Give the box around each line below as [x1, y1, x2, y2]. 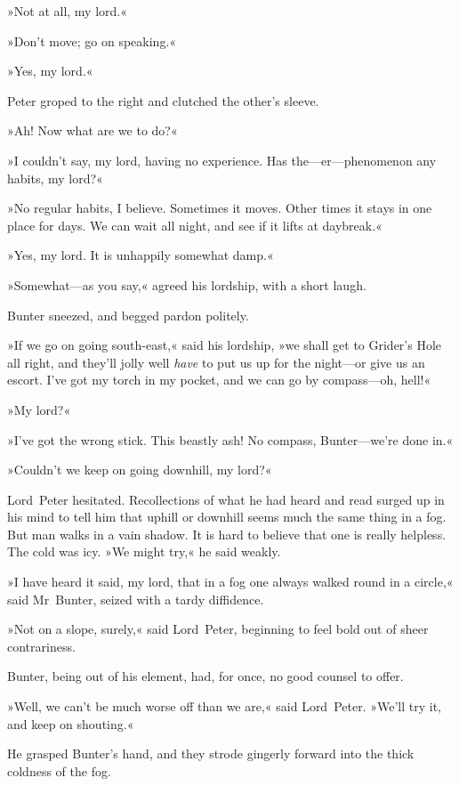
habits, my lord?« [7, 168, 103, 187]
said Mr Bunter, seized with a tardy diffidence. [7, 589, 264, 608]
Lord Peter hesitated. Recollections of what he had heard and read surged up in [7, 490, 445, 508]
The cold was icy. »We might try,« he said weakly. [7, 542, 281, 561]
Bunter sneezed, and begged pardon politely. [7, 305, 249, 324]
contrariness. [7, 636, 76, 655]
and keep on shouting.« [7, 714, 134, 733]
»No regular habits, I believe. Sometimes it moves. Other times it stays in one [7, 199, 432, 217]
